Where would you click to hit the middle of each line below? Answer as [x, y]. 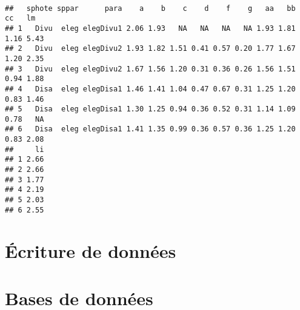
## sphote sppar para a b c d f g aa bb [150, 8]
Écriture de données [91, 250]
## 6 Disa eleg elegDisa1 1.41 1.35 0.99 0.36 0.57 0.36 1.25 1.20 [150, 129]
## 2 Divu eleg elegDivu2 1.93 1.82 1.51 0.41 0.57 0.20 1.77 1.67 [150, 49]
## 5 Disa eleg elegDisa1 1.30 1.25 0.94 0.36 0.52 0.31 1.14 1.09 [150, 109]
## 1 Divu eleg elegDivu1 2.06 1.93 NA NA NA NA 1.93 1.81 [150, 28]
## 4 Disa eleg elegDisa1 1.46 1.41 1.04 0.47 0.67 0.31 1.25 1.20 [150, 89]
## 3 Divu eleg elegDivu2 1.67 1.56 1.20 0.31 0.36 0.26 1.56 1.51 [150, 69]
